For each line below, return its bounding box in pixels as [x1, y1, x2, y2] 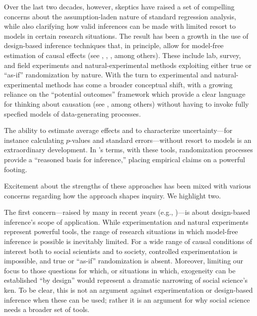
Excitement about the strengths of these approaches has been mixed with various [4, 181, 251, 191]
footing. [4, 164, 27, 174]
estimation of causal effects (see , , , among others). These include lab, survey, [4, 50, 241, 60]
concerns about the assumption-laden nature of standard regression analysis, [4, 11, 236, 21]
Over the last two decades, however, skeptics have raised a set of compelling [4, 1, 235, 11]
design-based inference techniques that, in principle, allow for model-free [4, 40, 224, 51]
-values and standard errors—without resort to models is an [69, 134, 252, 145]
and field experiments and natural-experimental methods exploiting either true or [4, 60, 252, 70]
